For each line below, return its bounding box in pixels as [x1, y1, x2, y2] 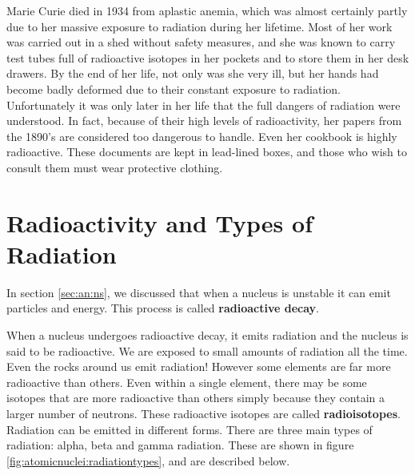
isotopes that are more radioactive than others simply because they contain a [6, 389, 385, 406]
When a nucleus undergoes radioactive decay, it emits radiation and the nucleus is [6, 327, 409, 344]
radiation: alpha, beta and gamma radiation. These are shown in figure [6, 437, 354, 453]
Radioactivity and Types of [6, 206, 313, 239]
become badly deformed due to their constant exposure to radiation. [6, 80, 341, 97]
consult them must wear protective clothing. [6, 159, 223, 175]
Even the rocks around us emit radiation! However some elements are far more [6, 358, 391, 375]
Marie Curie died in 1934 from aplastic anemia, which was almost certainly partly [6, 2, 408, 18]
